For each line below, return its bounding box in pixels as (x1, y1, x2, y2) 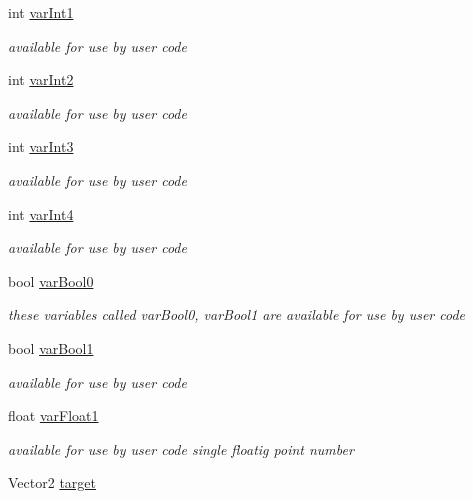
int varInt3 (8, 136, 74, 157)
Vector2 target (8, 472, 96, 493)
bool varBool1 (8, 337, 94, 358)
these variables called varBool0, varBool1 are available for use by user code (8, 304, 466, 325)
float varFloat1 (8, 405, 99, 426)
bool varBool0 (8, 270, 94, 291)
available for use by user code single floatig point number (8, 438, 354, 459)
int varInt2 (8, 69, 74, 90)
